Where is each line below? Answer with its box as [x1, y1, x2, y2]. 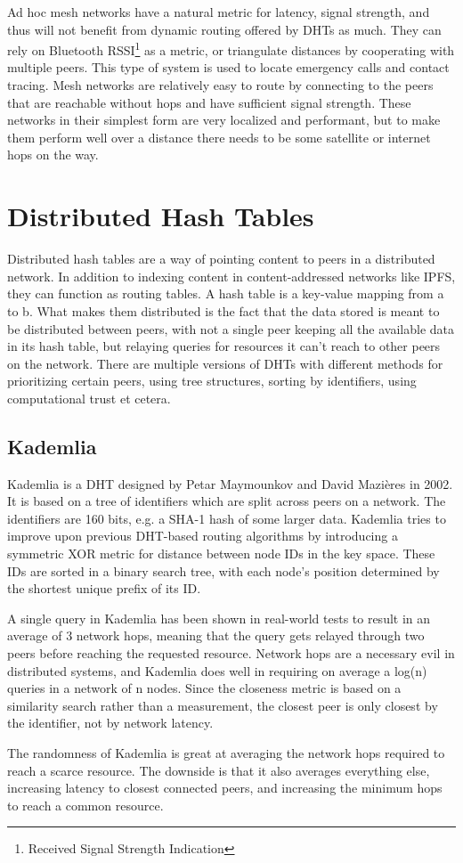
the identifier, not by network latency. [7, 713, 214, 732]
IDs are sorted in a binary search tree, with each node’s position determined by [7, 561, 440, 580]
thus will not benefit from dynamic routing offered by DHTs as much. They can [7, 20, 442, 38]
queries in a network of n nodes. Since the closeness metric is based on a [7, 679, 402, 697]
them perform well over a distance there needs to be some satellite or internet [7, 127, 431, 146]
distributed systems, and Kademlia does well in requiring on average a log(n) [7, 661, 427, 680]
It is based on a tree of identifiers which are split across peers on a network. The [7, 492, 446, 510]
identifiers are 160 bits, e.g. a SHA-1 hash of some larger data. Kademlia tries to [7, 509, 446, 527]
